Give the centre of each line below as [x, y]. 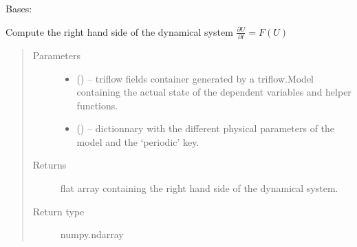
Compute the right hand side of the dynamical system [119, 31]
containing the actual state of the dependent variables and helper [214, 92]
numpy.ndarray [92, 234]
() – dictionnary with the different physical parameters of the [206, 128]
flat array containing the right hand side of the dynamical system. [199, 188]
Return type [58, 211]
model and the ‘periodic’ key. [138, 141]
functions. [97, 105]
